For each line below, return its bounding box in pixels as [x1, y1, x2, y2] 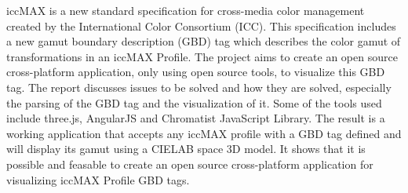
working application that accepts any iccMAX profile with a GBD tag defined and [6, 125, 402, 141]
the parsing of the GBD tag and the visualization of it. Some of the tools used [6, 94, 382, 111]
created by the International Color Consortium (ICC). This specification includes [6, 17, 396, 34]
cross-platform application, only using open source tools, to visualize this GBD [6, 64, 385, 80]
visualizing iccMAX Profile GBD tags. [6, 171, 190, 188]
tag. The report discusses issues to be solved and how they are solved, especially [6, 78, 392, 95]
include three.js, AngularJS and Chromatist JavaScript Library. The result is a [6, 110, 385, 126]
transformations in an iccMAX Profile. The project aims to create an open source [6, 48, 398, 64]
